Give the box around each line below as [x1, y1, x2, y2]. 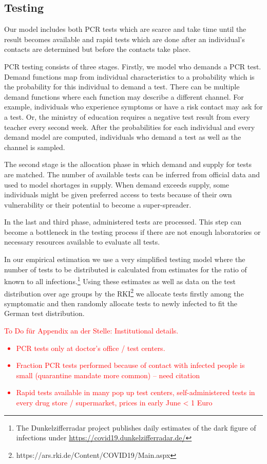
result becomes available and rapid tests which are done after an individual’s [4, 33, 245, 44]
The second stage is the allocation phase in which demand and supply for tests [4, 159, 252, 170]
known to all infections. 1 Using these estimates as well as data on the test [4, 274, 236, 286]
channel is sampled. [4, 141, 65, 152]
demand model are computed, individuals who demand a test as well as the [4, 132, 241, 142]
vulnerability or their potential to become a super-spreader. [4, 199, 192, 210]
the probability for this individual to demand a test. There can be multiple [4, 81, 240, 92]
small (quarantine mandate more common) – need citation [16, 369, 200, 380]
